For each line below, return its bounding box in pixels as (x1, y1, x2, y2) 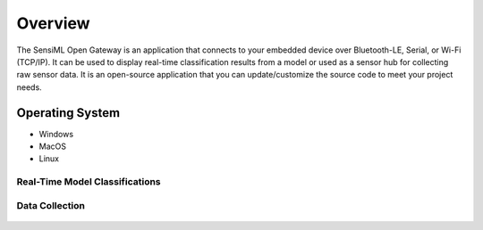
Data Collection (16, 199, 85, 211)
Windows (38, 128, 74, 139)
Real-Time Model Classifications (16, 176, 161, 188)
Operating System (16, 105, 121, 120)
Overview (16, 13, 90, 33)
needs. (16, 81, 42, 93)
